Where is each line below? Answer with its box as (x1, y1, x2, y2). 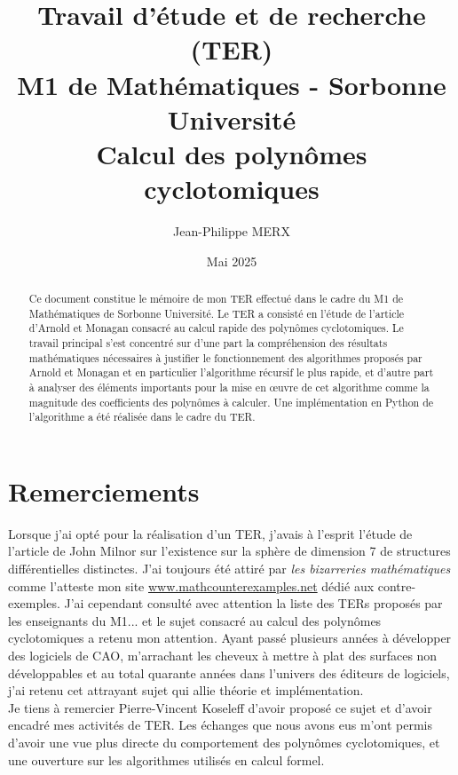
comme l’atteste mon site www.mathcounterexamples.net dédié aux (8, 576, 375, 595)
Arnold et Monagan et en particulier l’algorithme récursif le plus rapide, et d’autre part (28, 365, 434, 380)
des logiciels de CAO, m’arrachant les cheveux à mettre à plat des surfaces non (8, 646, 438, 665)
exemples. (8, 594, 60, 613)
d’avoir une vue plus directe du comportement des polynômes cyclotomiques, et (8, 733, 440, 752)
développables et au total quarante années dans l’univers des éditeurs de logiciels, (8, 663, 450, 682)
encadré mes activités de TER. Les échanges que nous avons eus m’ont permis (8, 716, 432, 734)
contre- (377, 576, 416, 595)
